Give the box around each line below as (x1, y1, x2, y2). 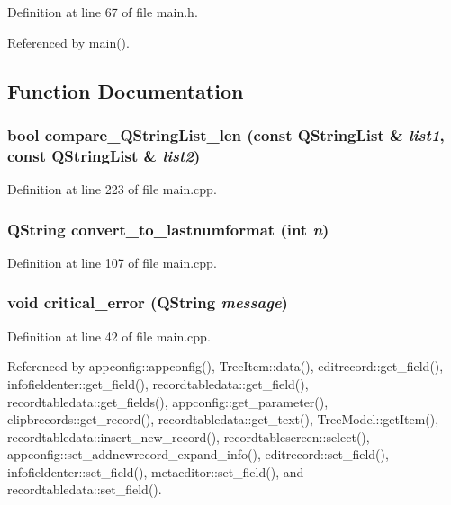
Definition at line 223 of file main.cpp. (7, 180, 217, 199)
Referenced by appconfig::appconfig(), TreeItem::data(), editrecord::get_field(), (7, 357, 444, 376)
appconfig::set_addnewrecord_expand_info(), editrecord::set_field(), (7, 445, 389, 464)
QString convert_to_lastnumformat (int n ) (7, 217, 329, 240)
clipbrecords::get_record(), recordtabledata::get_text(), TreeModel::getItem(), (7, 410, 439, 429)
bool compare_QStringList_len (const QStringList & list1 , (7, 123, 445, 146)
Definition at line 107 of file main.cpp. (7, 252, 217, 271)
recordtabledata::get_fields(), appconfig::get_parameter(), (7, 392, 329, 411)
